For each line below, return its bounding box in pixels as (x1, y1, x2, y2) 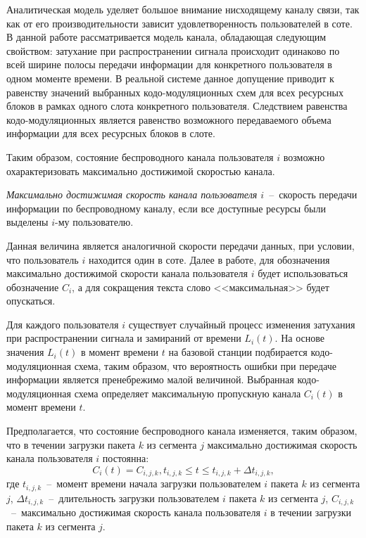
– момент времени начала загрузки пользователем (46, 476, 261, 491)
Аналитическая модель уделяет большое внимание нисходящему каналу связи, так (6, 2, 360, 16)
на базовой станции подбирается (168, 345, 308, 359)
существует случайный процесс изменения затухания (128, 316, 355, 331)
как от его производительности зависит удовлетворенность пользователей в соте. (6, 15, 353, 30)
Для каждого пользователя (6, 316, 119, 331)
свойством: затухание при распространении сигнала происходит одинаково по (6, 43, 340, 58)
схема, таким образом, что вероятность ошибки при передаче (74, 358, 337, 373)
